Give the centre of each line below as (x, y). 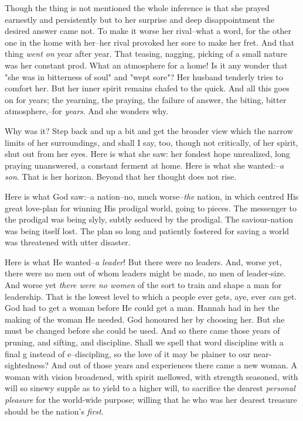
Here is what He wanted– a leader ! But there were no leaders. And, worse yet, (143, 261)
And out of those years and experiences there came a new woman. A (174, 365)
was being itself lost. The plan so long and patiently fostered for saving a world (147, 230)
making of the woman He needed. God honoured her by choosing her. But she (145, 319)
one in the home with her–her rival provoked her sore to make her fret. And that (150, 42)
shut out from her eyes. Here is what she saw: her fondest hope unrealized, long (147, 154)
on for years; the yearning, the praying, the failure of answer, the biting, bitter (146, 99)
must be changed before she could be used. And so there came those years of (142, 331)
